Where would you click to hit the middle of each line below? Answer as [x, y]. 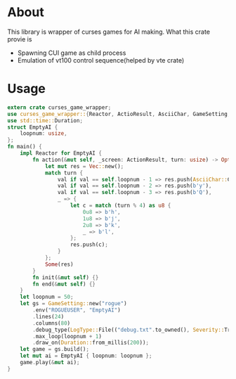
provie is [20, 39]
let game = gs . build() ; [55, 349]
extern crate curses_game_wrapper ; [59, 107]
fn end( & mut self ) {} [64, 284]
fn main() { [25, 147]
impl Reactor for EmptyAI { [61, 153]
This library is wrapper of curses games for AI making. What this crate [109, 32]
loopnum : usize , [44, 134]
